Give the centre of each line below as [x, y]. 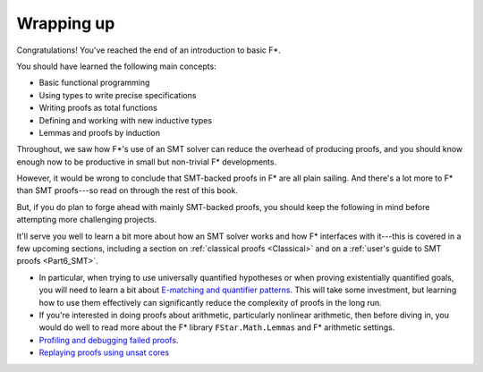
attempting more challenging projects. [86, 220]
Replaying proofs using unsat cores [104, 352]
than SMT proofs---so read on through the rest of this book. [127, 190]
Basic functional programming [94, 83]
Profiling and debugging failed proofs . [109, 340]
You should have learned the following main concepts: [116, 66]
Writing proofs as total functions [98, 108]
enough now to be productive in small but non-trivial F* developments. [147, 162]
